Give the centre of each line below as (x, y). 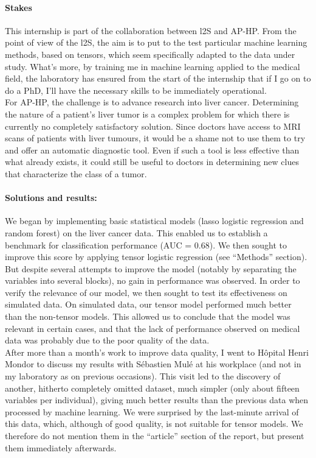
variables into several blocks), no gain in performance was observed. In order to (153, 280)
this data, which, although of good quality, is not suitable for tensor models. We (154, 424)
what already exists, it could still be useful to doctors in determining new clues (152, 162)
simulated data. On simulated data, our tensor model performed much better (148, 304)
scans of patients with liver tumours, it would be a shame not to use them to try (155, 138)
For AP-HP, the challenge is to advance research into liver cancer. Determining (152, 102)
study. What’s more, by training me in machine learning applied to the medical (153, 66)
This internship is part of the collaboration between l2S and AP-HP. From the (151, 30)
